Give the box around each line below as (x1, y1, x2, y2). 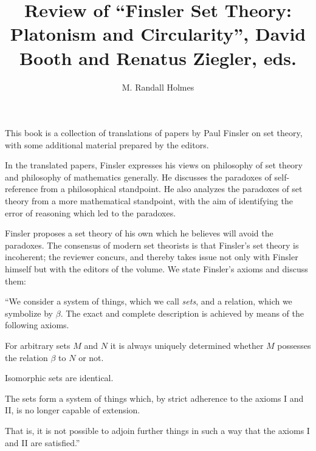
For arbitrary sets (5, 339, 70, 351)
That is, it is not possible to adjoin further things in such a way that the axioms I (5, 424, 310, 436)
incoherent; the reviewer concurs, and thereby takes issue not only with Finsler (5, 250, 298, 263)
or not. (78, 351, 104, 363)
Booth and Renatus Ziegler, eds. (19, 45, 297, 70)
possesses (277, 339, 311, 351)
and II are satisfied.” (5, 436, 80, 449)
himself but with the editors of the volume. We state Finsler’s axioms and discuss (5, 263, 308, 275)
